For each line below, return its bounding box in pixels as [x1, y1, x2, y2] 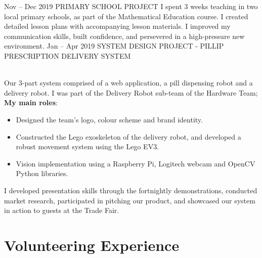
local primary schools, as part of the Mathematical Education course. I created [4, 11, 248, 21]
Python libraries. [16, 168, 68, 179]
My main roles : [4, 97, 58, 108]
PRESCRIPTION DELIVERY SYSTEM [4, 50, 131, 61]
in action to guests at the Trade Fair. [4, 205, 119, 216]
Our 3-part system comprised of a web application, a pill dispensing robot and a [4, 77, 253, 88]
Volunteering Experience [4, 234, 180, 255]
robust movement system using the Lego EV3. [16, 141, 159, 152]
